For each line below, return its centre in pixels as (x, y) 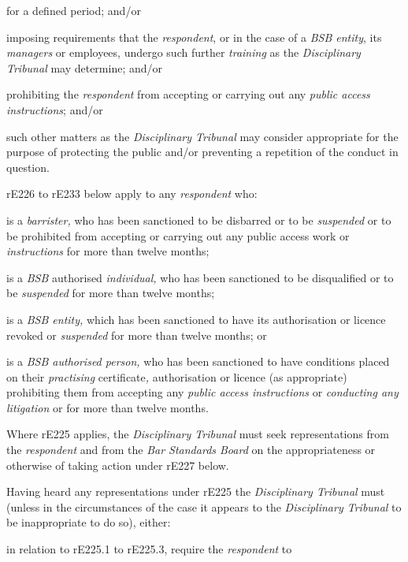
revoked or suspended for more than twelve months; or (137, 335)
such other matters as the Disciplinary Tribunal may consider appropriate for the (202, 136)
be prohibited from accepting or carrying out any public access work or (178, 235)
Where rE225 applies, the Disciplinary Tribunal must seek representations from (198, 434)
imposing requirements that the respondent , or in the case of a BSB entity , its (194, 37)
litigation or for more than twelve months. (108, 407)
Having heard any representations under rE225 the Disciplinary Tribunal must (196, 491)
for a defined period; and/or (74, 10)
